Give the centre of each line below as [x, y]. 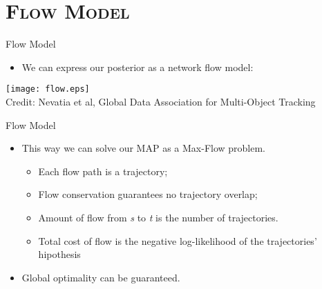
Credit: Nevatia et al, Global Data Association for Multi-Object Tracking [161, 101]
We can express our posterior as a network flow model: [138, 67]
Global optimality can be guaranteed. [101, 277]
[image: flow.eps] [48, 89]
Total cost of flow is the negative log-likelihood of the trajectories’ [178, 240]
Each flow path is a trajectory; [103, 171]
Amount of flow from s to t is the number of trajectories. [158, 217]
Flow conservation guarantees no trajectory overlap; [148, 194]
